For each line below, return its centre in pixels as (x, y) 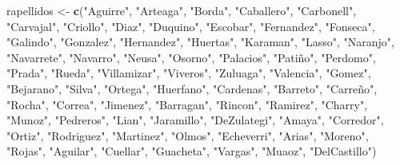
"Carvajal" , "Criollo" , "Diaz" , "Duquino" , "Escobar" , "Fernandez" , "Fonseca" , (191, 26)
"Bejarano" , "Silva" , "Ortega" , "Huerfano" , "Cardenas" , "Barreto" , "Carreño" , (192, 88)
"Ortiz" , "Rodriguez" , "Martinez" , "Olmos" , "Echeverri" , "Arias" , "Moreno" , (188, 135)
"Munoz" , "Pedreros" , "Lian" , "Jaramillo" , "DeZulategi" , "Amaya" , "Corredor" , (195, 120)
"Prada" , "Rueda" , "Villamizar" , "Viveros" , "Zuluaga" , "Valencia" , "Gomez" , (189, 73)
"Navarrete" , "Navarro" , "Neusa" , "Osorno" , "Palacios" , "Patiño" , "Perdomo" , (191, 57)
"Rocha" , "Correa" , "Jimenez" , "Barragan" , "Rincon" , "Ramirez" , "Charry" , (187, 104)
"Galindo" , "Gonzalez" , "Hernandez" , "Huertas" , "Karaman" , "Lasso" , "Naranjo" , (200, 42)
